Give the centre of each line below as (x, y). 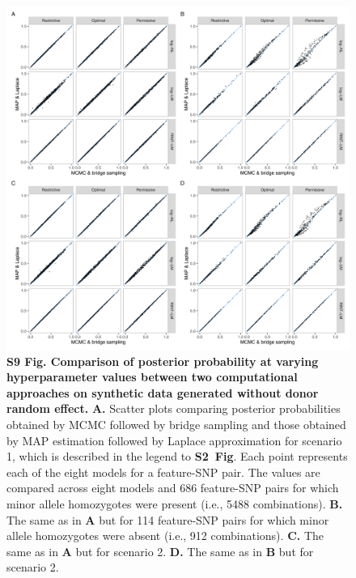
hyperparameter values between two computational (152, 377)
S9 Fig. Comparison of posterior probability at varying (163, 361)
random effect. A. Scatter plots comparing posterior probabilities (174, 408)
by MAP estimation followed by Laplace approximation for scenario (174, 440)
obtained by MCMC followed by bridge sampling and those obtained (176, 424)
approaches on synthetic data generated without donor (163, 392)
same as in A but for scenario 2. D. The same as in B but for (160, 551)
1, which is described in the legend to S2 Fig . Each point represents (177, 456)
